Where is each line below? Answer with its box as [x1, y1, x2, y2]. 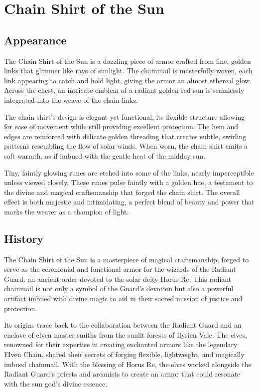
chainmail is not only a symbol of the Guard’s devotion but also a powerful [4, 283, 234, 294]
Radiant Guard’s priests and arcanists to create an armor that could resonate [4, 369, 241, 379]
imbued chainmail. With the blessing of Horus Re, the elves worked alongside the [4, 359, 252, 369]
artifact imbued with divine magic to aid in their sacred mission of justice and [4, 293, 243, 304]
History [4, 230, 44, 246]
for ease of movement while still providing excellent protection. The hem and [4, 121, 239, 132]
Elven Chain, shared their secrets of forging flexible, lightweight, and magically [4, 349, 245, 360]
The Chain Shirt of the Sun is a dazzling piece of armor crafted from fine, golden [4, 55, 251, 66]
